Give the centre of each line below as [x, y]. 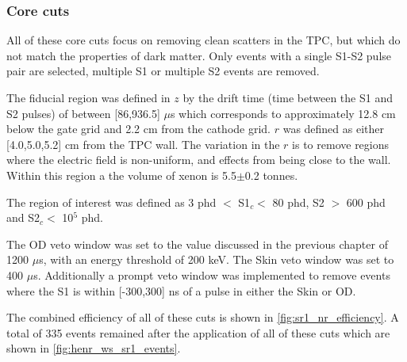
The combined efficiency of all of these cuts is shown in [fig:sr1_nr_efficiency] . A [203, 317]
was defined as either [334, 129]
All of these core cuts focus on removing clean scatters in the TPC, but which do [203, 40]
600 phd [366, 202]
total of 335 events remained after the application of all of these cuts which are [198, 332]
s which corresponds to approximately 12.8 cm [283, 113]
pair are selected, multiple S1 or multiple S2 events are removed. [163, 71]
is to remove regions [341, 144]
